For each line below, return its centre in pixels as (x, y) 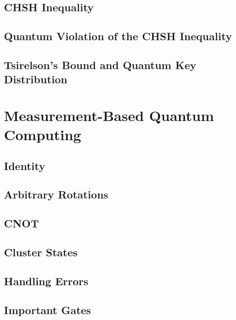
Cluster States (41, 252)
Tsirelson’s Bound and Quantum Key (100, 64)
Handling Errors (46, 281)
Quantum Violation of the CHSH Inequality (118, 36)
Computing (43, 135)
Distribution (36, 79)
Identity (25, 165)
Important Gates (48, 309)
